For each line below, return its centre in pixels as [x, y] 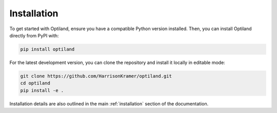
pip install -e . [42, 90]
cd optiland [35, 83]
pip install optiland [47, 49]
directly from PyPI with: [34, 35]
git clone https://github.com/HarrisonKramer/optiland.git [96, 76]
